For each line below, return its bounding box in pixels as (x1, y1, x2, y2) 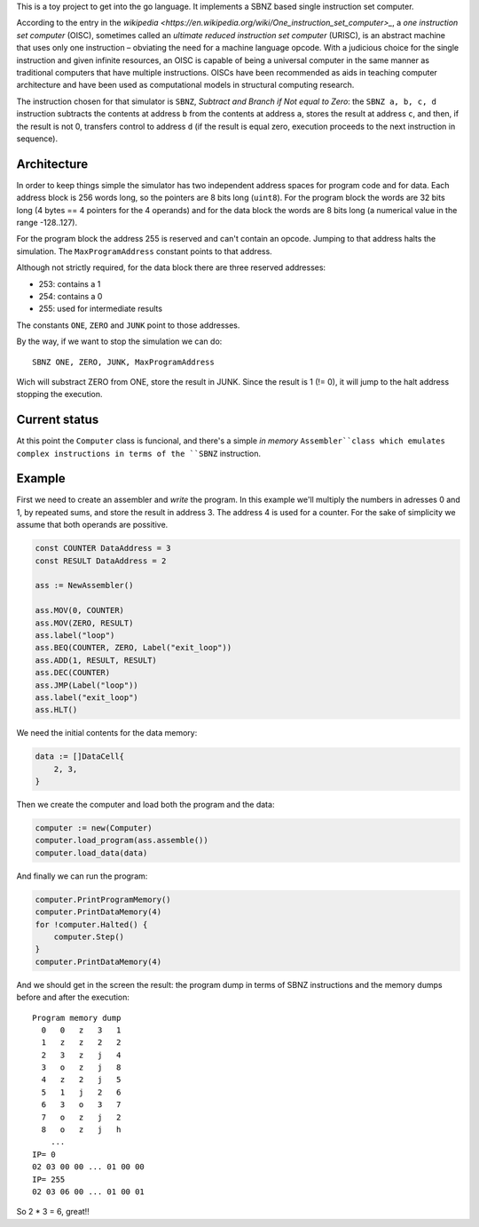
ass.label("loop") (35, 630, 115, 640)
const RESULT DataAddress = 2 (35, 555, 167, 566)
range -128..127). (16, 217, 78, 227)
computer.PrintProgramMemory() (35, 894, 172, 904)
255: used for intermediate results (38, 303, 163, 315)
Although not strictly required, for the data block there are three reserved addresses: (16, 262, 326, 273)
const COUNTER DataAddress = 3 (35, 543, 172, 554)
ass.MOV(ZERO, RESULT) (35, 617, 134, 628)
